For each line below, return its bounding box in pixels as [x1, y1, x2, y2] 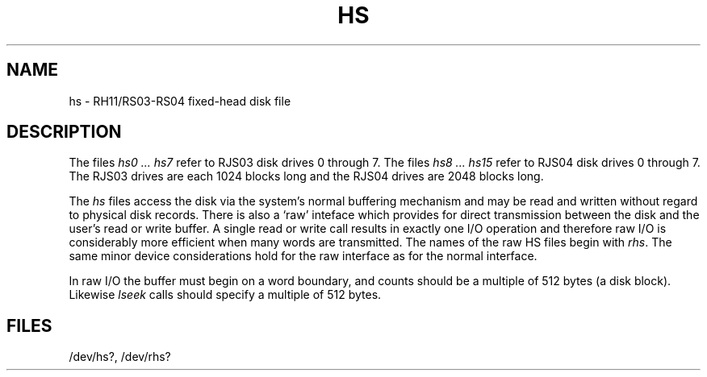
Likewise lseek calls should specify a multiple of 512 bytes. [69, 288, 382, 302]
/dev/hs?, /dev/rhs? [69, 350, 171, 364]
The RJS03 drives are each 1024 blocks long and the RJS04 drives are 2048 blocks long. [69, 169, 544, 184]
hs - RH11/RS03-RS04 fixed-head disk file [69, 93, 291, 108]
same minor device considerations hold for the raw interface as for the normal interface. [69, 249, 538, 263]
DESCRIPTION [6, 122, 122, 143]
